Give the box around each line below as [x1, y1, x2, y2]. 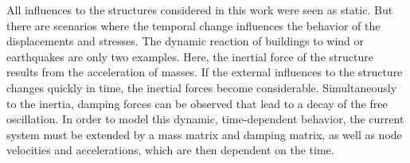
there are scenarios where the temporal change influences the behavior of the [6, 17, 381, 33]
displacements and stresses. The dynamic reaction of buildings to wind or [6, 33, 365, 49]
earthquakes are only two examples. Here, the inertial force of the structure [6, 48, 373, 64]
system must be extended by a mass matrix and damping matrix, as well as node [6, 126, 402, 142]
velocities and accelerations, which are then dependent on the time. [6, 142, 334, 158]
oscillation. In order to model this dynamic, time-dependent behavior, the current [6, 111, 404, 127]
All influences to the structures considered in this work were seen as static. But [6, 2, 393, 17]
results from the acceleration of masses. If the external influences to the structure [6, 64, 403, 80]
